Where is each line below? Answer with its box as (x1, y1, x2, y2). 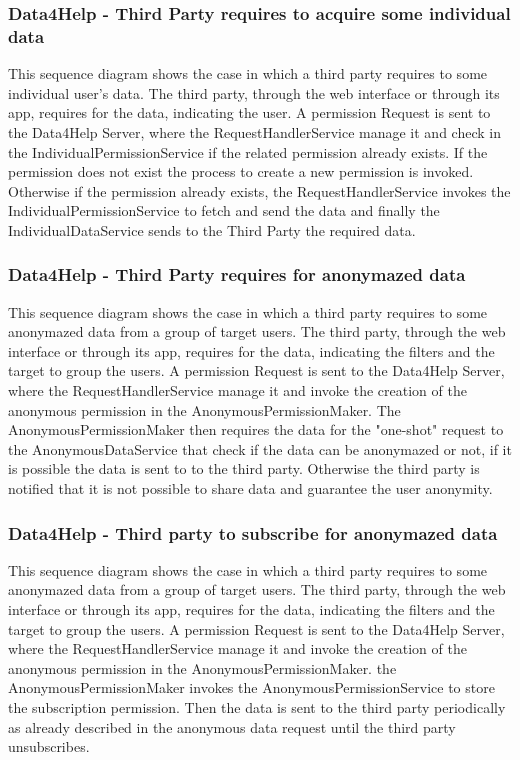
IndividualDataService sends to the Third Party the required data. (8, 219, 416, 240)
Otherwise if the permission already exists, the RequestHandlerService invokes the (8, 180, 511, 201)
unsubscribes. (8, 736, 90, 757)
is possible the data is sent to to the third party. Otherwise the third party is (8, 458, 480, 479)
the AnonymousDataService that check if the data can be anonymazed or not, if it (8, 438, 512, 459)
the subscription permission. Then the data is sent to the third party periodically (8, 697, 506, 718)
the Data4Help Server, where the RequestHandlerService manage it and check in (8, 121, 501, 142)
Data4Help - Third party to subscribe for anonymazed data (8, 520, 498, 545)
